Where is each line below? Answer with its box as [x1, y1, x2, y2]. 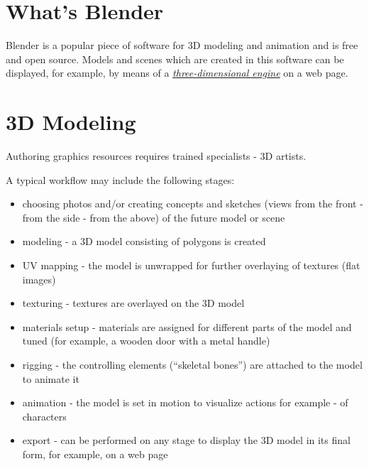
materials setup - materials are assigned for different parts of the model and [22, 319, 352, 334]
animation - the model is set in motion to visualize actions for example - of [22, 395, 348, 410]
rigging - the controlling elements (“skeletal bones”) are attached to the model [22, 357, 363, 372]
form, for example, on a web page [22, 446, 168, 461]
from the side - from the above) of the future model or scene [22, 210, 285, 224]
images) [22, 271, 56, 286]
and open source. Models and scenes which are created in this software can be [6, 51, 344, 66]
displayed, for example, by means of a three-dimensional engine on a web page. [6, 65, 348, 80]
